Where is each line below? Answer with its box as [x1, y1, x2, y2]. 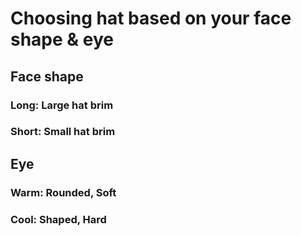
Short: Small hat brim [10, 125, 116, 139]
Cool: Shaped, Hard [10, 212, 107, 226]
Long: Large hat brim [10, 98, 114, 112]
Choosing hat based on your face [10, 7, 292, 30]
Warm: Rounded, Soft [10, 185, 117, 199]
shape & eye [10, 28, 114, 51]
